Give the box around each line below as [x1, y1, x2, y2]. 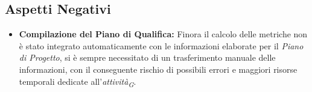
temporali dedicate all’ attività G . [19, 75, 136, 89]
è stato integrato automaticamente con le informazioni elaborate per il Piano [19, 39, 304, 52]
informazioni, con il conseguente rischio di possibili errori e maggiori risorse [19, 63, 298, 75]
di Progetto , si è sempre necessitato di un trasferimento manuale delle [19, 51, 276, 64]
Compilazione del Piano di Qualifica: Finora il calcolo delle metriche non [19, 28, 308, 40]
